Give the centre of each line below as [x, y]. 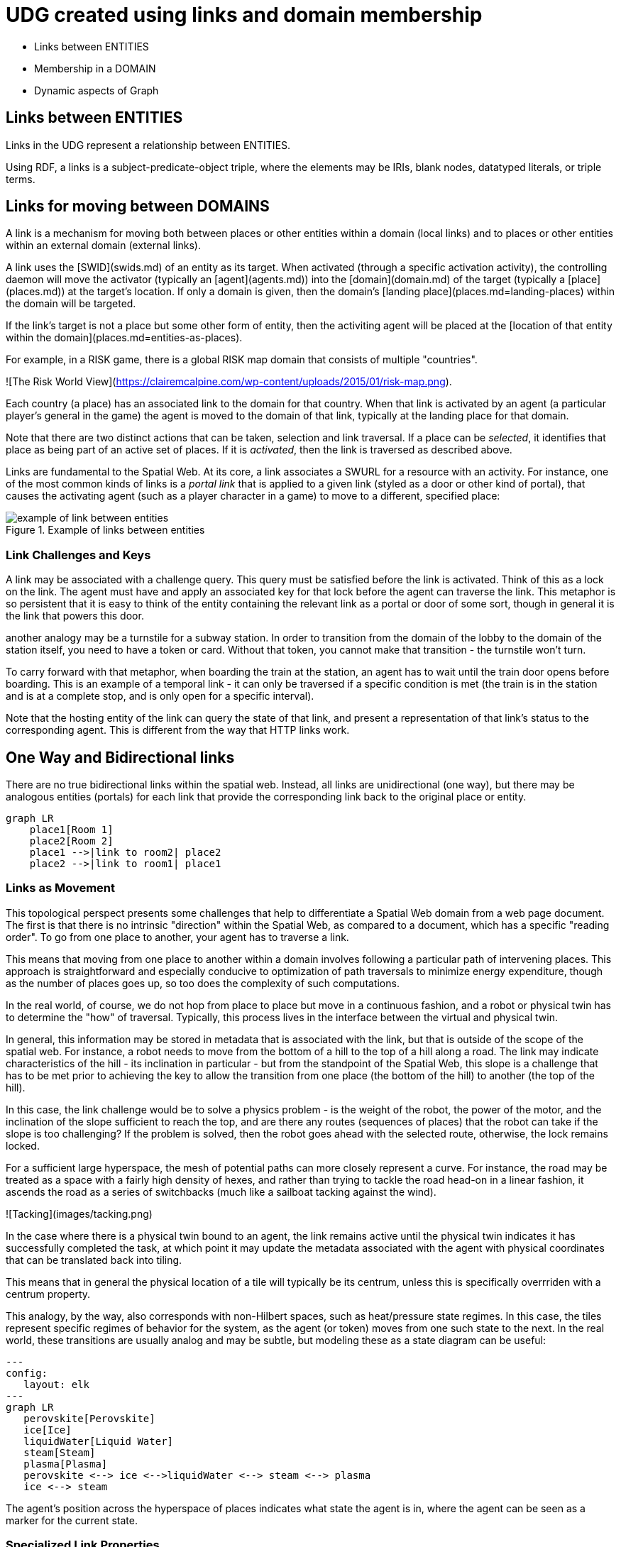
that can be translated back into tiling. [94, 1260]
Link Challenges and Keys [78, 555]
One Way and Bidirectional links [120, 757]
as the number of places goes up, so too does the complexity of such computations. [203, 983]
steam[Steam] [60, 1452]
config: [27, 1373]
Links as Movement [61, 888]
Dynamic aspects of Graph [97, 90]
